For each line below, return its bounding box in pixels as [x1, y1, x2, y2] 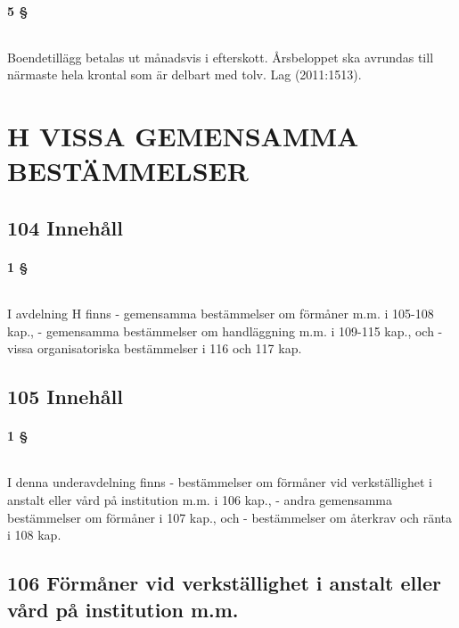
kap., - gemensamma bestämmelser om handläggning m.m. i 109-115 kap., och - [7, 321, 443, 340]
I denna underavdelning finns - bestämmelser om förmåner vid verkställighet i [7, 473, 432, 492]
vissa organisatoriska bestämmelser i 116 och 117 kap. [7, 339, 302, 358]
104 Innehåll [7, 213, 123, 241]
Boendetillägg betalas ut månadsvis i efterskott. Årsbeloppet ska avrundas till [7, 47, 434, 66]
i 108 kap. [7, 525, 61, 544]
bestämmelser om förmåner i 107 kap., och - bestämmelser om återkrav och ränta [7, 508, 453, 526]
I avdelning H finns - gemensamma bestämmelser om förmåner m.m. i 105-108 [7, 304, 434, 323]
